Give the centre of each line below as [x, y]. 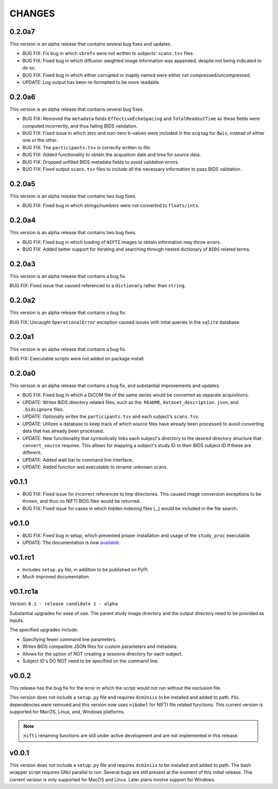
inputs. [17, 621]
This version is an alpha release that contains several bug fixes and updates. [91, 44]
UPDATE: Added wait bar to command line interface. [78, 460]
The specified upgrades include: [44, 630]
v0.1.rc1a [24, 592]
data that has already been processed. [63, 431]
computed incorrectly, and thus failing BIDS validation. [80, 126]
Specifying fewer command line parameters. [69, 639]
